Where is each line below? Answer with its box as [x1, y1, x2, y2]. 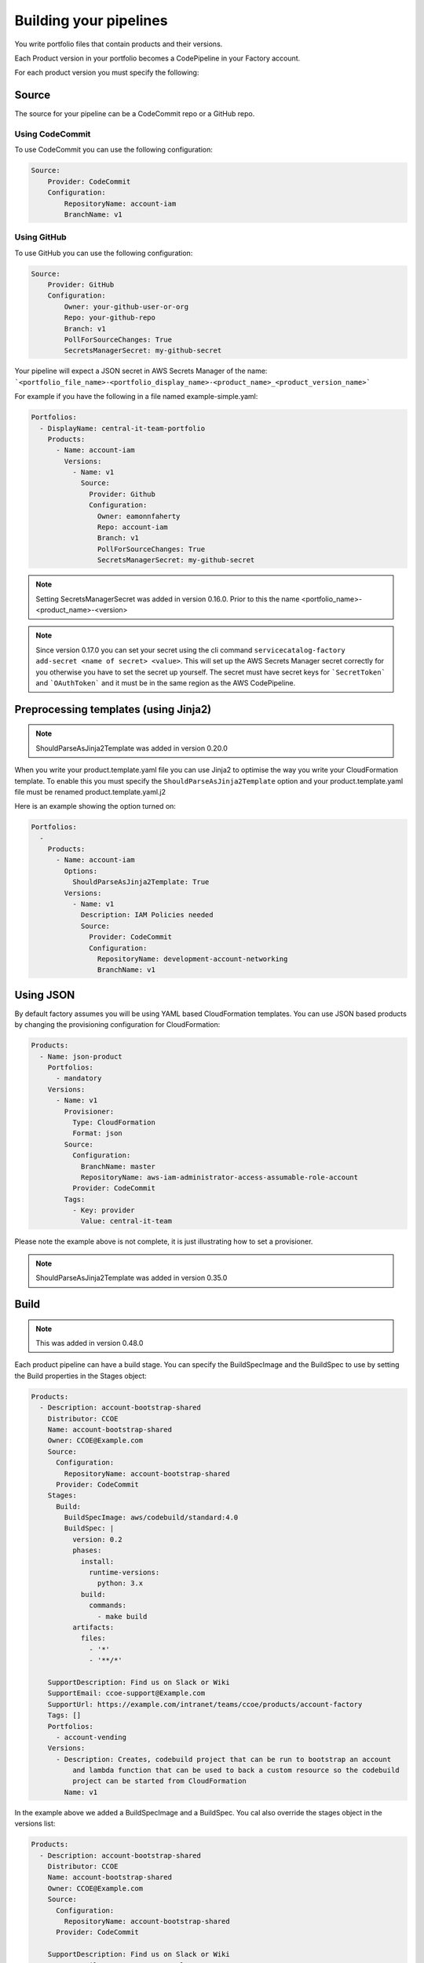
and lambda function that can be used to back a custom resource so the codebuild [71, 1766, 400, 1775]
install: [80, 1557, 115, 1566]
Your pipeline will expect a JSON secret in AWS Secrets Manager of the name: [14, 366, 268, 376]
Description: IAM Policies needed [80, 911, 214, 919]
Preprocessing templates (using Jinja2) [14, 703, 212, 716]
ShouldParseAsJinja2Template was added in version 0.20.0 [35, 743, 228, 753]
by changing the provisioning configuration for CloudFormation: [14, 1020, 221, 1029]
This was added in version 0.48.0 [35, 1339, 144, 1348]
